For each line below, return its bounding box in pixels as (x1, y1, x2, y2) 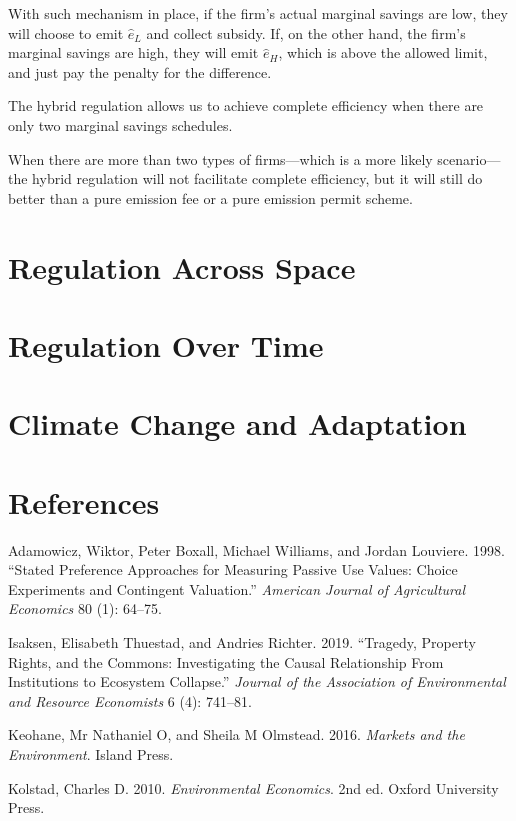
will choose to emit (8, 22, 124, 43)
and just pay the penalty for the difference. (8, 61, 272, 82)
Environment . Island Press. (8, 743, 174, 764)
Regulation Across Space (8, 246, 356, 287)
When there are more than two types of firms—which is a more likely (8, 148, 433, 169)
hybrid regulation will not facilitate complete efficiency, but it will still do (32, 168, 483, 189)
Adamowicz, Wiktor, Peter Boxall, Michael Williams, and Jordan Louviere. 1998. (8, 539, 505, 560)
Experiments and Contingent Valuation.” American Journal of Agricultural (8, 578, 466, 599)
